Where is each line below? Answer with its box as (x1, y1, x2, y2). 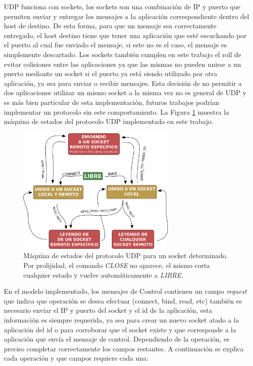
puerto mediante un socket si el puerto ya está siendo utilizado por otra (4, 68, 217, 79)
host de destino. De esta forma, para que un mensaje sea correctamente (4, 20, 217, 31)
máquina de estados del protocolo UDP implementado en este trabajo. (4, 116, 214, 126)
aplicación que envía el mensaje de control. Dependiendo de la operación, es (4, 334, 230, 344)
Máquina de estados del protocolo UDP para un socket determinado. (23, 250, 228, 261)
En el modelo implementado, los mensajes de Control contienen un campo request (4, 286, 247, 296)
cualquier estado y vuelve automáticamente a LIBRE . (23, 269, 183, 280)
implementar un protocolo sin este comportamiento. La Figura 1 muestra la (4, 106, 229, 117)
